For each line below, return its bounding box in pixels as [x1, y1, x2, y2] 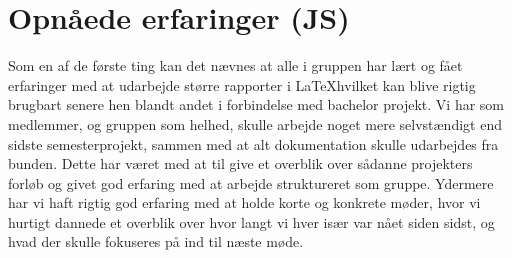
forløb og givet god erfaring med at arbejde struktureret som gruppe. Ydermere [8, 172, 494, 193]
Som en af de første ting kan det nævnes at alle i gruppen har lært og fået [8, 55, 463, 76]
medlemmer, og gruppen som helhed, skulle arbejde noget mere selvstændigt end [8, 113, 502, 134]
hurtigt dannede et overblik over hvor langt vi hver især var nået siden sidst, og [8, 211, 495, 232]
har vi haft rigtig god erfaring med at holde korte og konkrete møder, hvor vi [8, 192, 481, 213]
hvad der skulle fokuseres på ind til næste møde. [8, 231, 304, 252]
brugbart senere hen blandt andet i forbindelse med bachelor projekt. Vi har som [8, 94, 504, 115]
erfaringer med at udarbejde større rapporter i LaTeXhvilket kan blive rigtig [8, 74, 476, 95]
